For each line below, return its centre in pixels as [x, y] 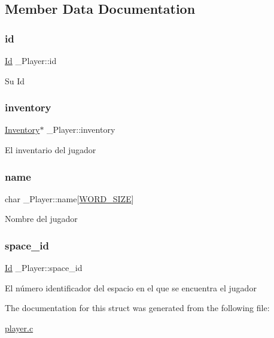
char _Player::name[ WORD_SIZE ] [69, 198]
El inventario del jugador [51, 150]
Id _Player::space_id [44, 268]
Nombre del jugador [41, 219]
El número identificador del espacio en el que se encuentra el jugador [131, 287]
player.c [19, 328]
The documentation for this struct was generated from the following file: [137, 308]
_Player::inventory [81, 130]
